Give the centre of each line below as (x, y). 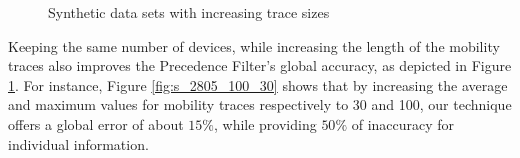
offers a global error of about (96, 123)
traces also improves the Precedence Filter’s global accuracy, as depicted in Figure (260, 65)
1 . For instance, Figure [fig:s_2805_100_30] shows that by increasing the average (258, 84)
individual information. (78, 143)
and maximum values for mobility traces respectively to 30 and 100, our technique (260, 104)
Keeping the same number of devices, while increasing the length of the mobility (254, 45)
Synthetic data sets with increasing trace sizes (189, 12)
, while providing (265, 123)
